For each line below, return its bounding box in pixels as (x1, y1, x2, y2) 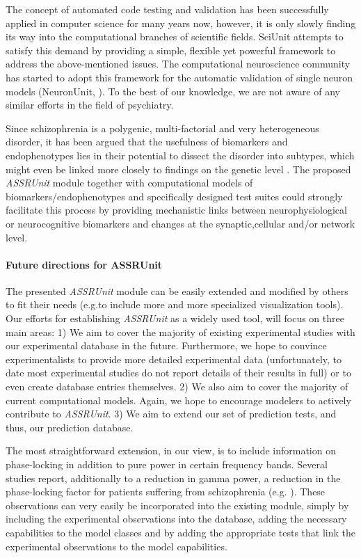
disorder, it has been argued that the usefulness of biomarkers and (6, 134, 288, 149)
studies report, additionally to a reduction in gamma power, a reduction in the (6, 470, 341, 485)
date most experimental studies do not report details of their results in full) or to (6, 365, 351, 380)
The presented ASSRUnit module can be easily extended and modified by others (6, 283, 348, 298)
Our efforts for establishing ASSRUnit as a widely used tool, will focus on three (6, 311, 344, 326)
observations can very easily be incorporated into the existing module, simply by (6, 497, 349, 512)
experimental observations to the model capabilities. (6, 539, 227, 553)
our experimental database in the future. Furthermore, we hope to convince (6, 338, 327, 353)
